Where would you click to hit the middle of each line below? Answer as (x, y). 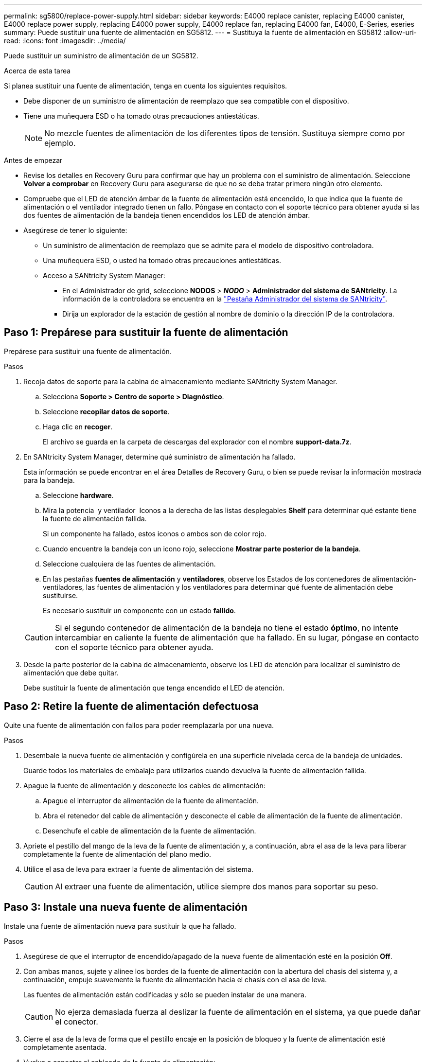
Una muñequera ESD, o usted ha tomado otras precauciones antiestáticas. (162, 260)
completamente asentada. (65, 1047)
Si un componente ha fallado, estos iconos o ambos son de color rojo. (155, 533)
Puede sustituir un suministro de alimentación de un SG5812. (101, 56)
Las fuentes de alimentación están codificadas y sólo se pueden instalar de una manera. (165, 994)
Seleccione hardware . (78, 495)
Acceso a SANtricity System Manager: (104, 275)
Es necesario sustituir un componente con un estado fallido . (139, 610)
